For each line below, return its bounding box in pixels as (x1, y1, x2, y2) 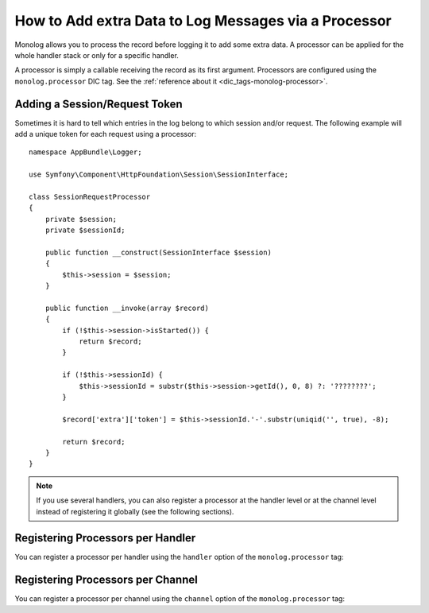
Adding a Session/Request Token (14, 97, 183, 111)
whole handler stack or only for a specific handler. (14, 50, 179, 60)
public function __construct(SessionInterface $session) (44, 247, 272, 257)
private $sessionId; (44, 226, 126, 235)
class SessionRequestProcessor (29, 192, 151, 201)
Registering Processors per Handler (14, 531, 196, 545)
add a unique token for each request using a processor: (14, 130, 197, 139)
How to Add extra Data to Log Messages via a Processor (14, 12, 392, 29)
